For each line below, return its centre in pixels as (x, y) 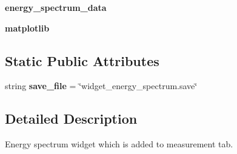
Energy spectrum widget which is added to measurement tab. (119, 144)
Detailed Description (71, 119)
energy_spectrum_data (56, 7)
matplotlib (27, 28)
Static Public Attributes (82, 60)
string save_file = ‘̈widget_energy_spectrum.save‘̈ (101, 86)
